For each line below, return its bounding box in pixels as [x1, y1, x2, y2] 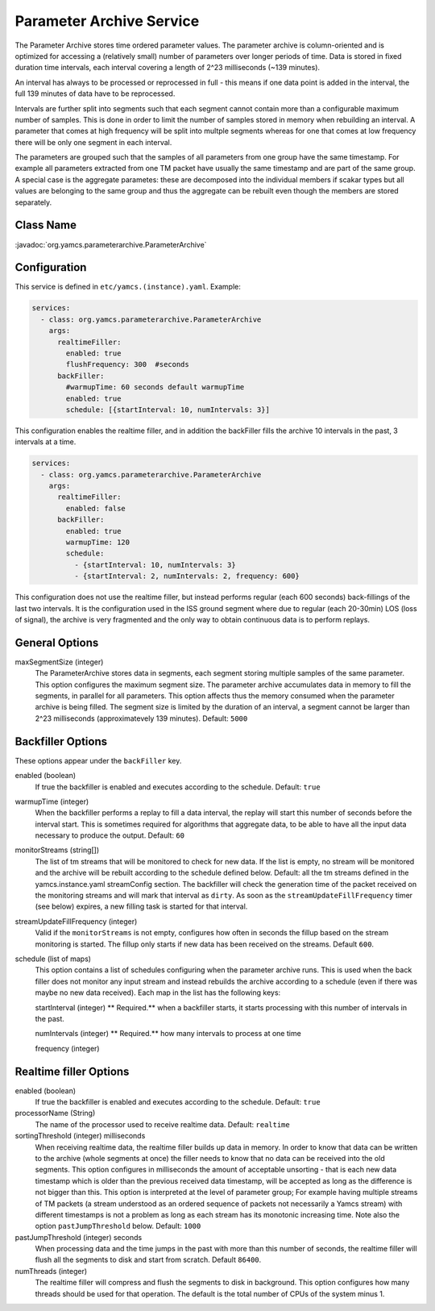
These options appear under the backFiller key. [14, 755, 182, 765]
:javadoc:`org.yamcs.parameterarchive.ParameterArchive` [14, 239, 207, 249]
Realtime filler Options [14, 1064, 130, 1078]
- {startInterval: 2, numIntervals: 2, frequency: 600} [73, 572, 300, 581]
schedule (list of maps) [14, 954, 92, 963]
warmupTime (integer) [14, 797, 89, 806]
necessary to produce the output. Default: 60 [35, 830, 185, 840]
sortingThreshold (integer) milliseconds [14, 1131, 146, 1141]
